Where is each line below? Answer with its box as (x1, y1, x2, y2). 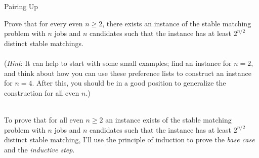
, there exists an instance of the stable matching (102, 18, 251, 28)
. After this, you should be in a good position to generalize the (32, 77, 226, 88)
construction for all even (4, 87, 79, 98)
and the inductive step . (4, 144, 75, 154)
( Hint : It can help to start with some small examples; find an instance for (4, 57, 232, 68)
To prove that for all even (4, 114, 83, 125)
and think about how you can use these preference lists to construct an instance (4, 67, 252, 78)
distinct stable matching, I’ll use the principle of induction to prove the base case (4, 134, 255, 145)
